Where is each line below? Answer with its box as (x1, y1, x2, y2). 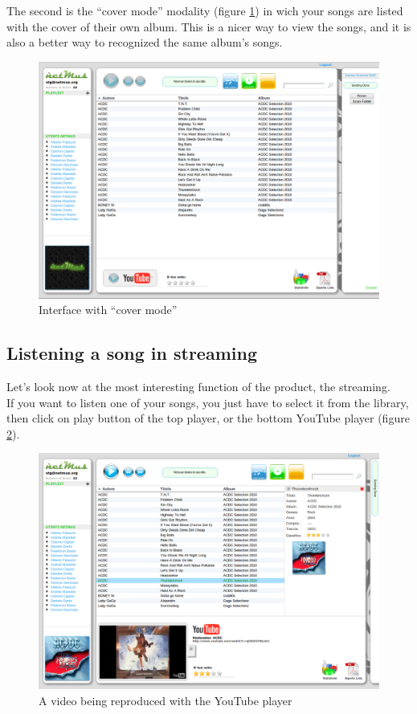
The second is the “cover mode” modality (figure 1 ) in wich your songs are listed (6, 2, 403, 18)
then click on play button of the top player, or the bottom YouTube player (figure (6, 410, 410, 426)
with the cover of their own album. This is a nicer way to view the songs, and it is (6, 18, 411, 35)
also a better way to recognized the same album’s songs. (6, 34, 283, 51)
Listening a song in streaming (6, 341, 257, 365)
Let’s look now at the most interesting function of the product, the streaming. (6, 377, 390, 394)
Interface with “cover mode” (39, 301, 178, 318)
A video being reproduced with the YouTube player (39, 692, 292, 708)
